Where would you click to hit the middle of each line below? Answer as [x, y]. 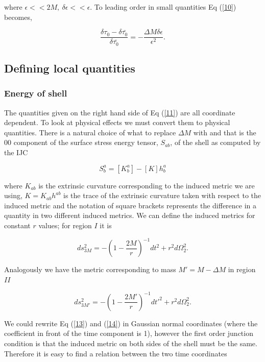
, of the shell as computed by [215, 142]
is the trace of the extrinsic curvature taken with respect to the [162, 195]
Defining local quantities [70, 68]
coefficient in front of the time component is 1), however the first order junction [129, 333]
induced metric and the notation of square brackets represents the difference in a [130, 205]
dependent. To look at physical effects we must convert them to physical [117, 122]
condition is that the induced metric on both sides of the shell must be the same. [131, 343]
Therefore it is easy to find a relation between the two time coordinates [116, 353]
